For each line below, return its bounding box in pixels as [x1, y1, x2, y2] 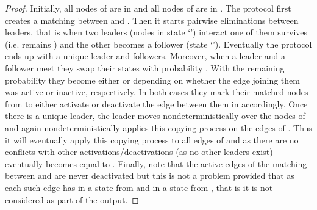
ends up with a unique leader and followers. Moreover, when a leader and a [5, 49, 286, 62]
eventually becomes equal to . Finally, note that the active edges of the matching [5, 157, 307, 170]
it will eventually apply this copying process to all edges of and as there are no [5, 133, 299, 146]
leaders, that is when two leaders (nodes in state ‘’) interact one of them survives [5, 26, 308, 38]
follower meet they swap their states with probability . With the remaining [5, 61, 285, 74]
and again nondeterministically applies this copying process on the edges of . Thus [5, 121, 312, 134]
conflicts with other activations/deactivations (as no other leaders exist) [5, 145, 273, 158]
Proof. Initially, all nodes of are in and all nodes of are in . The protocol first [5, 2, 291, 14]
